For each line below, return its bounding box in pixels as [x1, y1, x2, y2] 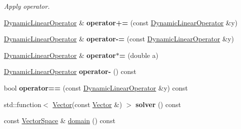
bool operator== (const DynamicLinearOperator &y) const [4, 82, 188, 92]
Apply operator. [4, 1, 50, 11]
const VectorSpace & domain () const [4, 115, 115, 126]
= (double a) [119, 50, 159, 60]
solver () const [135, 99, 181, 109]
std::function [4, 99, 41, 109]
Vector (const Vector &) [53, 99, 122, 109]
